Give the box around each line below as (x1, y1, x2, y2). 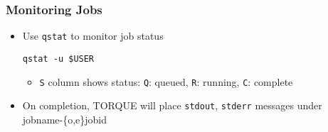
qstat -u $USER (22, 53, 95, 64)
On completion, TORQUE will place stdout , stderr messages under (22, 98, 322, 113)
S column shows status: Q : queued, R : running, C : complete (39, 74, 293, 89)
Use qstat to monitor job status (22, 28, 164, 43)
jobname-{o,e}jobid (22, 111, 107, 126)
